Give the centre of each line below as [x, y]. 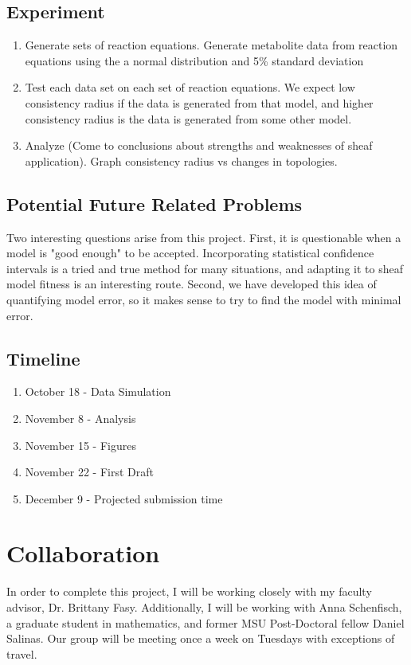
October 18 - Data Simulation [98, 391]
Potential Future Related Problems [155, 203]
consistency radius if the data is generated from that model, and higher [199, 102]
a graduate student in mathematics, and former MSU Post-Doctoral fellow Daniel [205, 622]
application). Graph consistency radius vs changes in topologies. [181, 160]
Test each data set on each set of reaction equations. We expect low [190, 87]
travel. [22, 653]
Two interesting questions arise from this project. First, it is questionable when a [204, 237]
